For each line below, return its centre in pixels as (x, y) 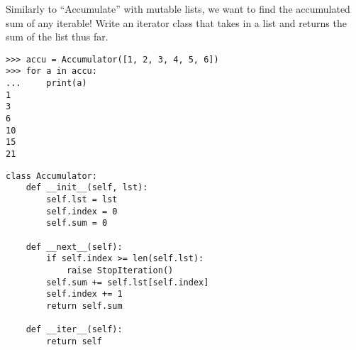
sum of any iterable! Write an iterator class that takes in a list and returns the (176, 22)
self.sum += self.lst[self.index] (128, 282)
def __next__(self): (74, 247)
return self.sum (84, 306)
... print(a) (46, 83)
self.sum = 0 (77, 223)
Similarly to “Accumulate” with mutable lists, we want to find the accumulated (178, 9)
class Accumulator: (51, 176)
